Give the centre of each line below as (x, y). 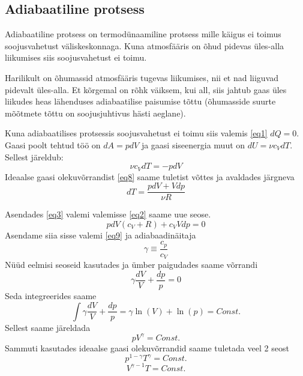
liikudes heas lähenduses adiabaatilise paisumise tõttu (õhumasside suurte (140, 101)
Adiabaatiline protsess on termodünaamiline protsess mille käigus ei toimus (143, 34)
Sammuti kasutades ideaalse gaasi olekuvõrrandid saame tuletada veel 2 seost (147, 347)
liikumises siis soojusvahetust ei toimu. (76, 57)
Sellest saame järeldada (48, 327)
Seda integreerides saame (51, 296)
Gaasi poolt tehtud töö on (53, 144)
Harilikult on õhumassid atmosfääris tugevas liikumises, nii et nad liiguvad (142, 77)
